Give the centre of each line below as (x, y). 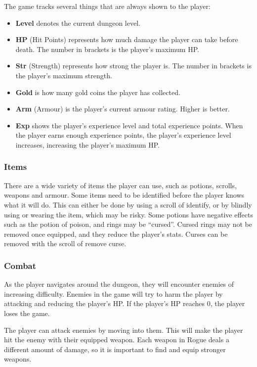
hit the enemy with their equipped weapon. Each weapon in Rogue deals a (117, 340)
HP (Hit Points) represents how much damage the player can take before (127, 39)
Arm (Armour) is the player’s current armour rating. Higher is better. (123, 109)
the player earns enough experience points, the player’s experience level (123, 135)
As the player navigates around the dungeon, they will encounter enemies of (119, 284)
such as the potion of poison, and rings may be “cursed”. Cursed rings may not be (128, 224)
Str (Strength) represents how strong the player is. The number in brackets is (133, 66)
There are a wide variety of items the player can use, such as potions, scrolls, (120, 185)
